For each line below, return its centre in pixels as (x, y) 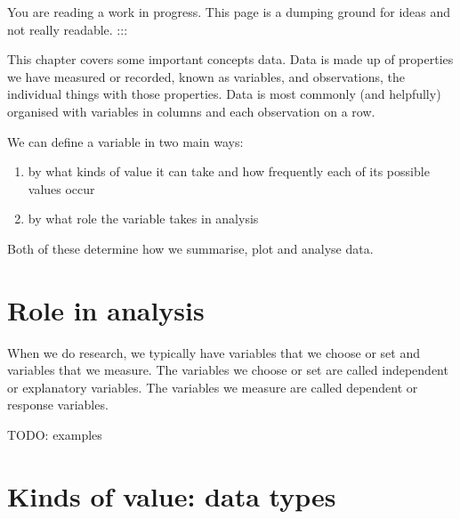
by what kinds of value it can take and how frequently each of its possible (229, 171)
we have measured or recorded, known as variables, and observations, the (206, 76)
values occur (61, 188)
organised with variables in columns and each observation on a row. (191, 111)
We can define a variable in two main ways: (125, 141)
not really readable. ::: (68, 29)
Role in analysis (106, 309)
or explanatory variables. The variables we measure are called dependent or (213, 387)
